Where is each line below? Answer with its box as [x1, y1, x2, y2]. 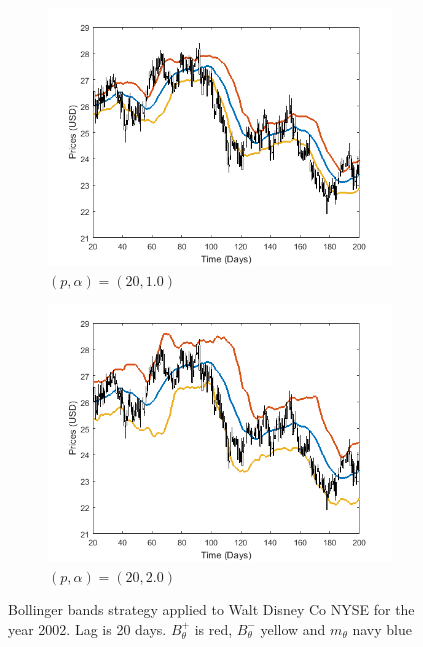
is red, [194, 618, 233, 639]
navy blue [352, 618, 412, 639]
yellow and [260, 618, 326, 639]
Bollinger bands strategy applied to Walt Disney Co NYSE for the [8, 599, 415, 620]
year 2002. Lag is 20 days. [8, 618, 167, 639]
